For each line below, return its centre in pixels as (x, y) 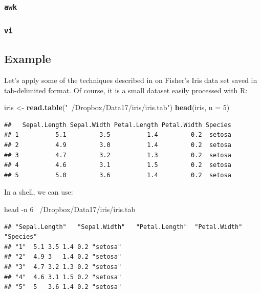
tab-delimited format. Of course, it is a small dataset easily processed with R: (126, 90)
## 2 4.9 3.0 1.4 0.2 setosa (118, 145)
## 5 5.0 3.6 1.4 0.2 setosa (118, 175)
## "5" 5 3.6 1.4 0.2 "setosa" (63, 287)
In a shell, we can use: (39, 192)
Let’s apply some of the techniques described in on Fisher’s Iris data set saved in (131, 80)
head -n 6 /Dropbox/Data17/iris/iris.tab (70, 209)
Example (28, 59)
